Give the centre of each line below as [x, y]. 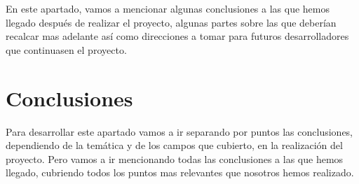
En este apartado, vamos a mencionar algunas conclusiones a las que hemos [168, 8]
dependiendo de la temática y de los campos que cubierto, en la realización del [174, 145]
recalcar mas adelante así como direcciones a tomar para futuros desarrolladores [177, 36]
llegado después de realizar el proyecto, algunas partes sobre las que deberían [171, 22]
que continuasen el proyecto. [66, 49]
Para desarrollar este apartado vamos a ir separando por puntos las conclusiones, [179, 131]
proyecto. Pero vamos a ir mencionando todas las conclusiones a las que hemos [175, 158]
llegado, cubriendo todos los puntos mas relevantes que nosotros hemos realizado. [180, 172]
